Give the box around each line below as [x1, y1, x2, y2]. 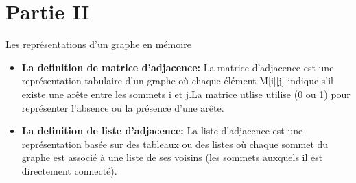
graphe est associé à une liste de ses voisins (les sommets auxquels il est [21, 150, 323, 164]
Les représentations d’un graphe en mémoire [5, 37, 191, 51]
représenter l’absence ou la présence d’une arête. [21, 100, 224, 114]
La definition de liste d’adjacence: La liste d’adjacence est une [21, 123, 303, 138]
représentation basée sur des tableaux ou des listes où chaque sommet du [21, 136, 329, 151]
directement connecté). [21, 163, 117, 178]
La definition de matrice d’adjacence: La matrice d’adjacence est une [21, 60, 334, 74]
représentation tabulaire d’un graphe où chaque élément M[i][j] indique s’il [21, 73, 333, 88]
